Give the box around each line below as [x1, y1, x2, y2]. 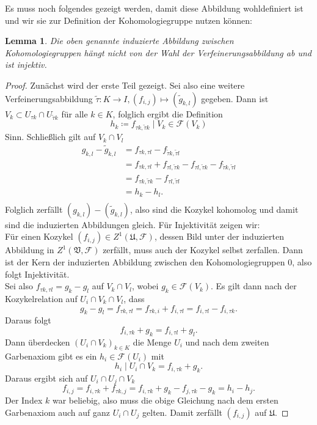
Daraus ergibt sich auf [5, 371, 88, 384]
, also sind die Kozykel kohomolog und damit [129, 202, 299, 215]
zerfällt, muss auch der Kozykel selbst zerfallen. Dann [103, 243, 303, 256]
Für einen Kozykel [5, 230, 73, 243]
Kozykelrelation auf [5, 292, 78, 305]
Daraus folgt [5, 314, 51, 327]
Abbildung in [5, 243, 54, 256]
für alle [61, 107, 88, 120]
